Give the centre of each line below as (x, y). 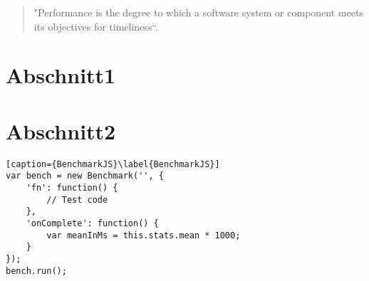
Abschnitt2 (61, 131)
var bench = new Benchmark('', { (85, 176)
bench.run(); (36, 271)
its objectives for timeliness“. (96, 26)
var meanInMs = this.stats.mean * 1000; (144, 235)
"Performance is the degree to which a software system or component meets (198, 12)
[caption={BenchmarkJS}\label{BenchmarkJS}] (113, 164)
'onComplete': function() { (92, 223)
